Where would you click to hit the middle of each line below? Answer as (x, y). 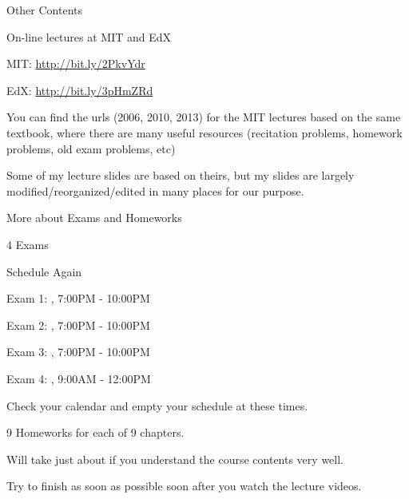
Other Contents (45, 10)
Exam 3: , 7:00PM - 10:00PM (78, 352)
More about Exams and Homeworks (94, 218)
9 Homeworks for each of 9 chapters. (95, 432)
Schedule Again (44, 271)
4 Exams (28, 244)
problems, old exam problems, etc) (91, 148)
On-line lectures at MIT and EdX (89, 36)
